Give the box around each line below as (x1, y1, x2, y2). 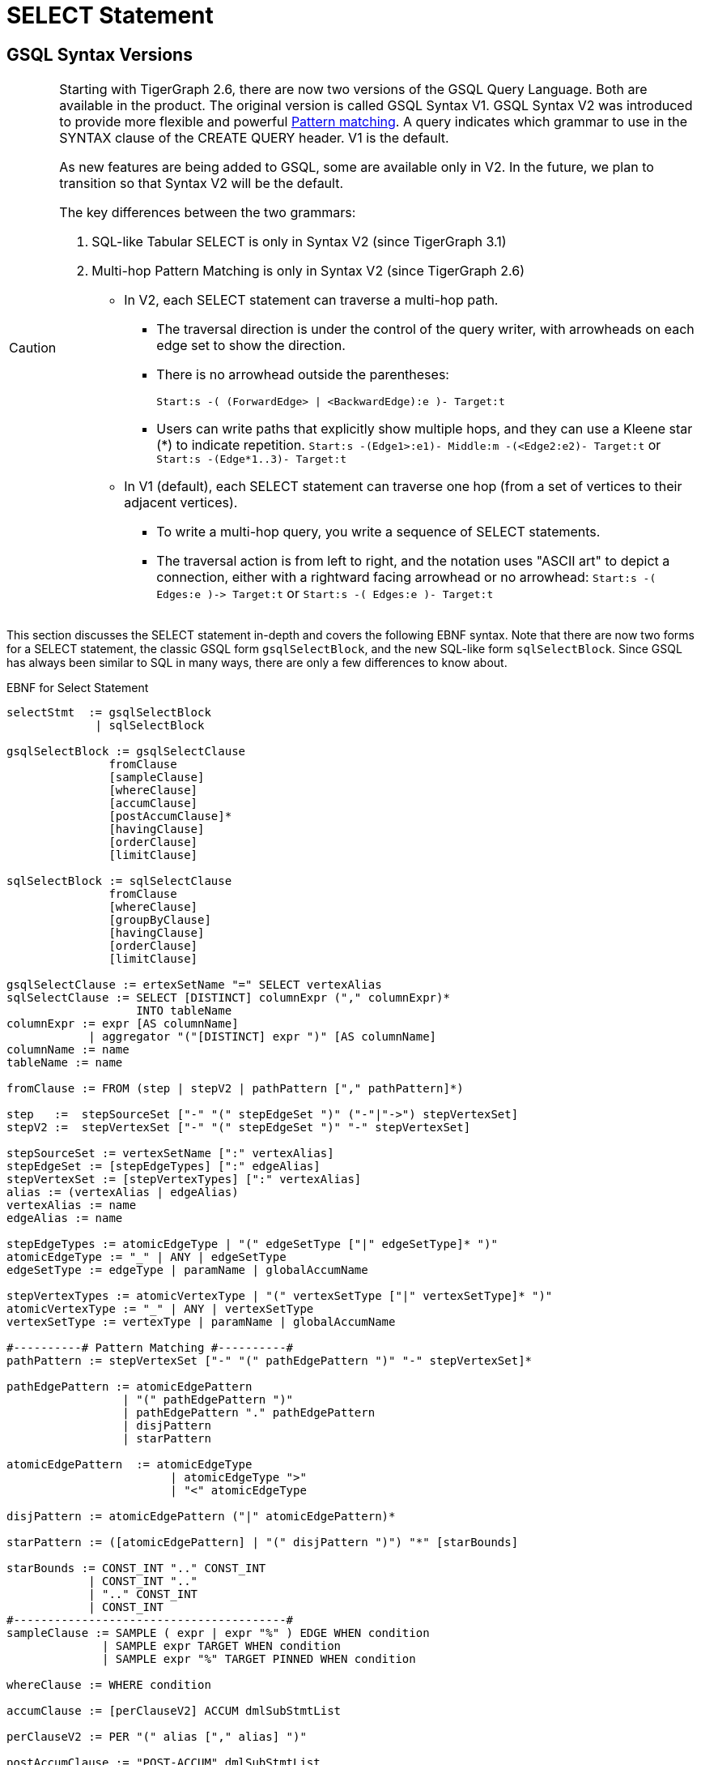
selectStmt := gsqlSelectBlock (6, 706, 211, 720)
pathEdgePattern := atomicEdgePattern (6, 1380, 253, 1394)
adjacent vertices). (124, 494, 238, 511)
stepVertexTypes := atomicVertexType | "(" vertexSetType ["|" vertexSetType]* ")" (6, 1289, 553, 1303)
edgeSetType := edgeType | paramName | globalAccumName (6, 1263, 368, 1277)
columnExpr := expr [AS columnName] (6, 1017, 239, 1031)
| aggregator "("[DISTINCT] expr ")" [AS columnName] (88, 1030, 437, 1044)
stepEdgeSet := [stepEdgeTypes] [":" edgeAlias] (6, 1160, 321, 1173)
